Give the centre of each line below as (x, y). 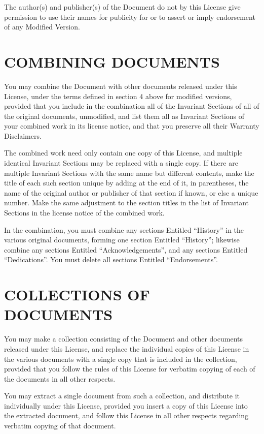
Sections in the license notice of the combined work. (84, 213)
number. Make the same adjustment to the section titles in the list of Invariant (127, 203)
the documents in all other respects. (60, 378)
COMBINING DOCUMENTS (112, 61)
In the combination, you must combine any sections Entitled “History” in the (124, 229)
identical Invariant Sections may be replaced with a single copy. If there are (121, 163)
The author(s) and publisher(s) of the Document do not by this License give (122, 7)
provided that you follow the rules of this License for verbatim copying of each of (130, 369)
